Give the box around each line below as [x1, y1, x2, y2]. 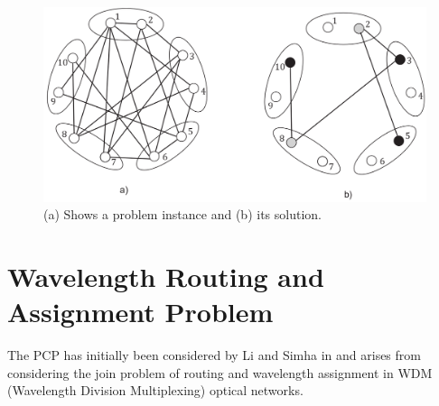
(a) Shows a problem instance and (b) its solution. [43, 205, 322, 224]
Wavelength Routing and [7, 258, 324, 295]
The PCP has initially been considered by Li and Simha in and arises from [7, 346, 421, 364]
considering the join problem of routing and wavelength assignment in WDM [7, 363, 433, 382]
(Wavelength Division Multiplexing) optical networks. [7, 381, 304, 400]
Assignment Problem [7, 293, 274, 330]
